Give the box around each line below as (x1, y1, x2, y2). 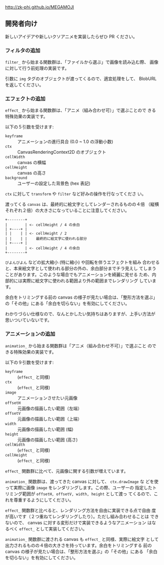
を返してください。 (5, 82, 44, 88)
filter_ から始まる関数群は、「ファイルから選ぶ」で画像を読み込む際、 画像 (5, 59, 159, 65)
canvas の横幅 (17, 160, 47, 166)
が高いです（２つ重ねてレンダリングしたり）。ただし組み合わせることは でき (5, 513, 159, 519)
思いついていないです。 (5, 317, 52, 323)
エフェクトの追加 (5, 95, 46, 102)
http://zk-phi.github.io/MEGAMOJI (5, 4, 75, 10)
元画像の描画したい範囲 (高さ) (17, 437, 78, 443)
